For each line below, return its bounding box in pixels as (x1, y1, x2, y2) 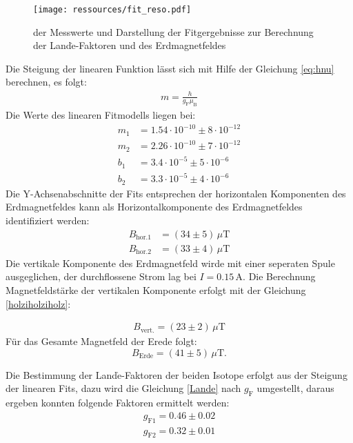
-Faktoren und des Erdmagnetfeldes (75, 38, 226, 52)
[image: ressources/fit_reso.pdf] (33, 5, 192, 14)
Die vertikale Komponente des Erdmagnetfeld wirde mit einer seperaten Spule (6, 255, 335, 270)
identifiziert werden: (6, 213, 90, 228)
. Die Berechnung (243, 269, 316, 284)
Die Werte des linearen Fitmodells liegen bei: (6, 108, 196, 122)
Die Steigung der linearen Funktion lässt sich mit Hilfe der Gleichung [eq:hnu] (6, 61, 334, 75)
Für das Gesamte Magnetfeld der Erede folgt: (6, 334, 197, 348)
